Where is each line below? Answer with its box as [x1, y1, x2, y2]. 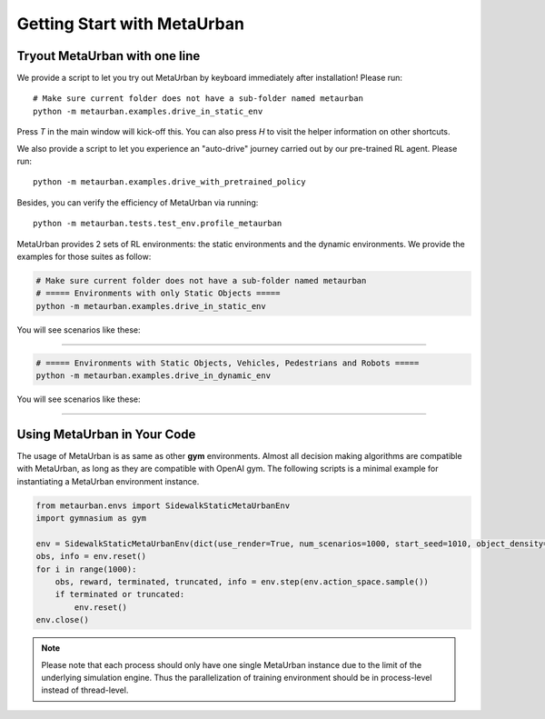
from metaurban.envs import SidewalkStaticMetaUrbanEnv [35, 500, 291, 511]
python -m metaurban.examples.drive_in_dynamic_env [35, 371, 272, 381]
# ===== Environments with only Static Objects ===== [35, 288, 281, 299]
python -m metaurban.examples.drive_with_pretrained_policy [33, 177, 306, 187]
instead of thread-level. [41, 684, 129, 695]
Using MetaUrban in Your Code [16, 426, 196, 442]
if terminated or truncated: [54, 589, 185, 600]
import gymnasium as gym [35, 514, 147, 524]
